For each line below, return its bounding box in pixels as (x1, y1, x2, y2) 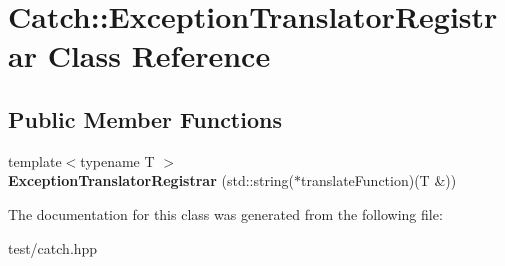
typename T (80, 150, 155, 171)
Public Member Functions (8, 103, 282, 134)
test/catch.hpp (8, 237, 98, 258)
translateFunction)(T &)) (301, 170, 457, 191)
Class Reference (47, 35, 271, 76)
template (8, 150, 62, 171)
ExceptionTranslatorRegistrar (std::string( (8, 170, 295, 191)
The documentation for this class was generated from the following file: (8, 203, 443, 224)
